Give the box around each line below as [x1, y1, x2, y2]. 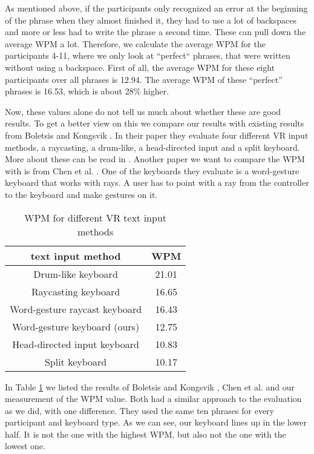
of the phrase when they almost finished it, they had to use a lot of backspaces [5, 13, 296, 26]
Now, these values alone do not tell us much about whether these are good [5, 105, 281, 117]
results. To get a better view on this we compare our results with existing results [5, 117, 304, 130]
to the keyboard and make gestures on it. [5, 188, 158, 200]
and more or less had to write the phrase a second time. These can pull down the [5, 25, 306, 38]
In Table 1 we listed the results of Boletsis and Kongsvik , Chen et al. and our [5, 380, 295, 393]
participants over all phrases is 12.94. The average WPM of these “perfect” [5, 73, 283, 85]
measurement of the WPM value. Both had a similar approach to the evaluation [5, 392, 302, 405]
